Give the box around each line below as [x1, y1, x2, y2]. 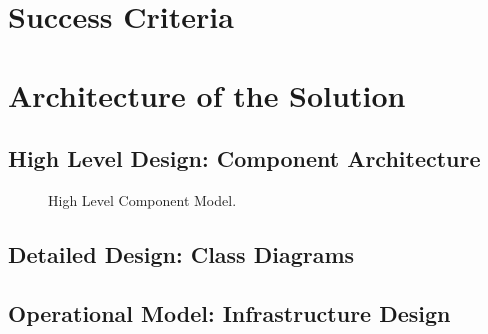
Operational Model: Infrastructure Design [8, 297, 451, 328]
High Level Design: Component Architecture [8, 143, 481, 174]
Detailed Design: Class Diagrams [8, 238, 355, 269]
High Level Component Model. [48, 189, 237, 210]
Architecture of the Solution [8, 74, 406, 115]
